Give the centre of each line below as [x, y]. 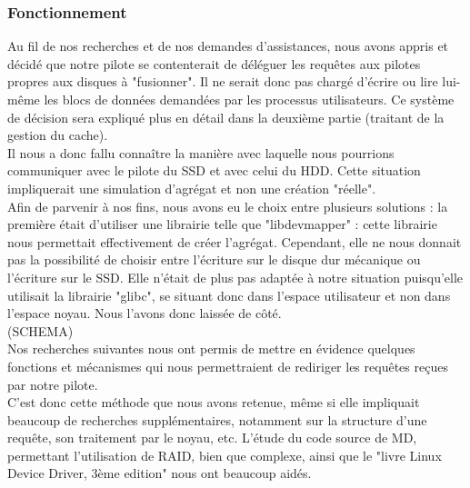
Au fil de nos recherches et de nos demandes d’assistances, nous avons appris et [228, 46]
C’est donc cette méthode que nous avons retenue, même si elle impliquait [214, 402]
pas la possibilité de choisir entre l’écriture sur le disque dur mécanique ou [214, 259]
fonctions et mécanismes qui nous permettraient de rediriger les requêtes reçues [228, 366]
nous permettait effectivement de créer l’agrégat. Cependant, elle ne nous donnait [235, 241]
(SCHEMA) [40, 330]
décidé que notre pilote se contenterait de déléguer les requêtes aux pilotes [214, 63]
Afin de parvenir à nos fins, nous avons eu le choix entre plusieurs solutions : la [228, 206]
